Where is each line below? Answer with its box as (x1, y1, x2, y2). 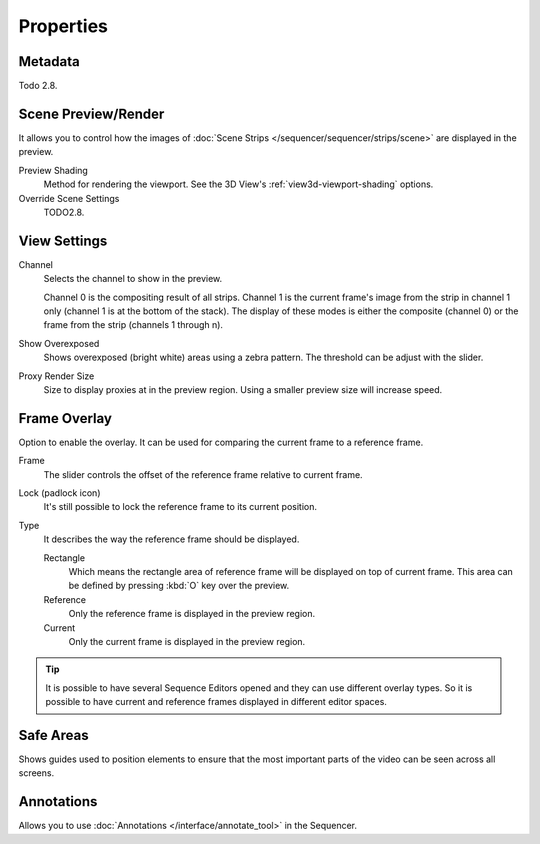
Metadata (18, 53, 80, 70)
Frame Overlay (18, 410, 112, 427)
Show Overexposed (18, 337, 100, 349)
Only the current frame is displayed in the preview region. (68, 635, 306, 647)
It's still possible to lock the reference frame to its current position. (43, 501, 317, 513)
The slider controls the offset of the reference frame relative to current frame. (43, 468, 364, 480)
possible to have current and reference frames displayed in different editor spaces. (45, 696, 387, 708)
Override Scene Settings (18, 192, 120, 204)
